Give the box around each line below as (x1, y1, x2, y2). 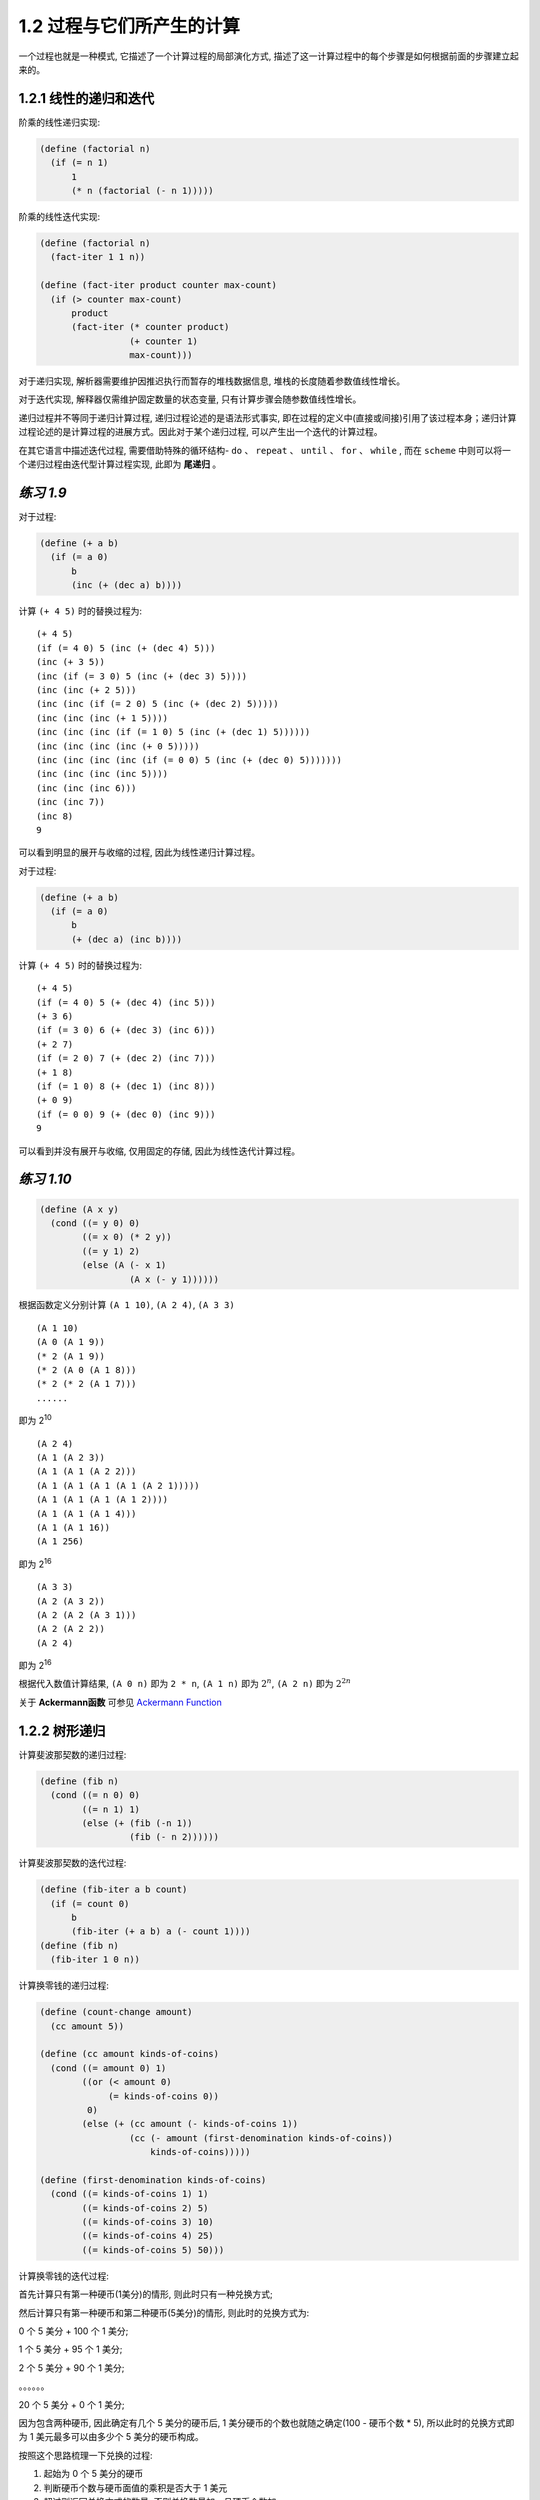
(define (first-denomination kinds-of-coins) (39, 2174, 267, 2185)
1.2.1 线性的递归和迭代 (18, 90, 155, 107)
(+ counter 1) (128, 335, 199, 347)
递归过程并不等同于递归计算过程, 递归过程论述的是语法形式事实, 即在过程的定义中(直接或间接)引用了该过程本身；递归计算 (18, 411, 517, 424)
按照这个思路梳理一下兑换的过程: (18, 2449, 154, 2461)
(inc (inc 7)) (36, 796, 105, 808)
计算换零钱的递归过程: (18, 1980, 110, 1992)
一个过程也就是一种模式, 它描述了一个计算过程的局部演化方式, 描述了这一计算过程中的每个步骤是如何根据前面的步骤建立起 (18, 50, 519, 62)
